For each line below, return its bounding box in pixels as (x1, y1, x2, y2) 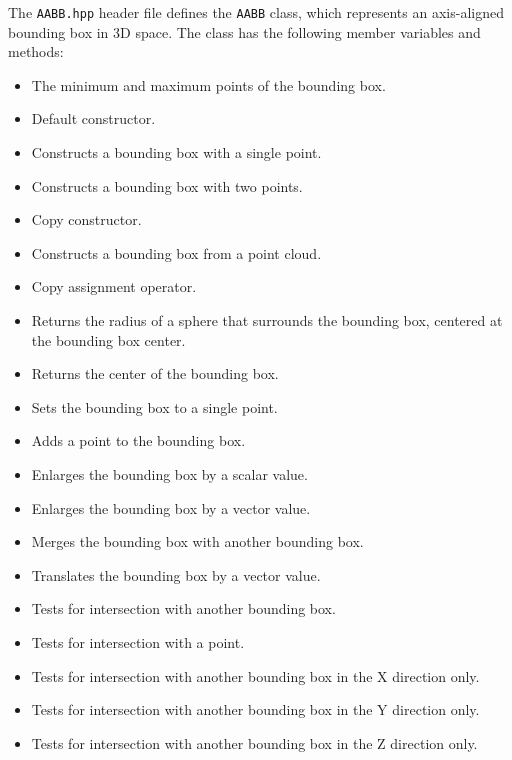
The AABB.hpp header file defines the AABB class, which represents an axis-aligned (8, 2, 504, 22)
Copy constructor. (31, 209, 142, 230)
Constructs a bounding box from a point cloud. (31, 242, 322, 263)
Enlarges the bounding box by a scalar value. (31, 463, 308, 484)
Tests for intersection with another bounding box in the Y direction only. (31, 699, 480, 720)
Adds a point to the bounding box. (31, 430, 246, 451)
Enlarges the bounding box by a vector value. (31, 497, 311, 518)
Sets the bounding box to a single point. (31, 396, 278, 417)
